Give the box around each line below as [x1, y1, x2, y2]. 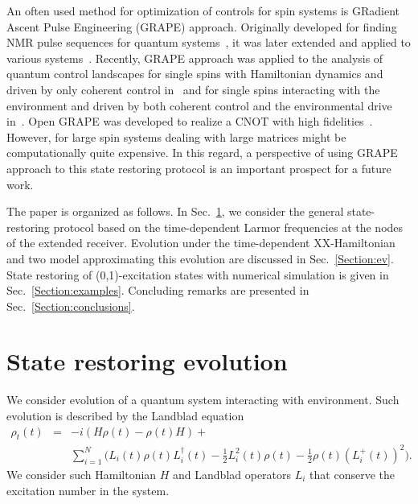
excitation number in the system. [6, 481, 170, 498]
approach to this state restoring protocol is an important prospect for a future [6, 159, 391, 176]
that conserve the [309, 465, 395, 482]
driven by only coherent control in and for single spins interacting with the [6, 81, 380, 97]
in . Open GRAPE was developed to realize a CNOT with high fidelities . [6, 113, 373, 130]
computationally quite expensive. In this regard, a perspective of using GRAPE [6, 144, 398, 161]
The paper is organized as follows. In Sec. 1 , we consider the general [6, 203, 344, 220]
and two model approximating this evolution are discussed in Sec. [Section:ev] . [6, 250, 394, 266]
